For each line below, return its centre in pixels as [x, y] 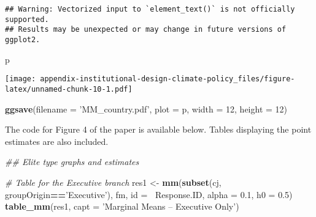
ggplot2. [23, 39]
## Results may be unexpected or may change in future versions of [146, 30]
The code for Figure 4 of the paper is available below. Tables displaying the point [158, 129]
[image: [21, 79]
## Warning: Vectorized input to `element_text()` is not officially [150, 9]
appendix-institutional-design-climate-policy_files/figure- [168, 79]
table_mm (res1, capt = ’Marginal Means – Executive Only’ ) [122, 206]
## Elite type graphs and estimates [72, 162]
